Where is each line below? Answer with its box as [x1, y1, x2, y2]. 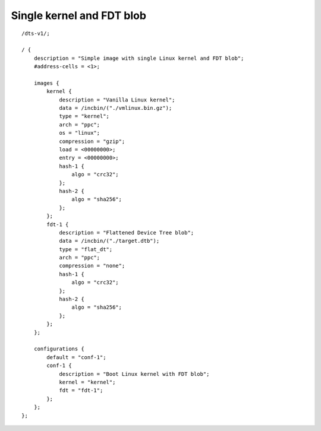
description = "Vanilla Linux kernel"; [59, 96, 175, 103]
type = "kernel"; [59, 113, 110, 120]
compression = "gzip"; [59, 138, 125, 145]
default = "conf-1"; [46, 354, 106, 360]
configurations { [33, 346, 84, 353]
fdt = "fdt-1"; [59, 387, 103, 394]
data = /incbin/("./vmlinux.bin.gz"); [59, 104, 172, 112]
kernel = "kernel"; [59, 379, 116, 385]
